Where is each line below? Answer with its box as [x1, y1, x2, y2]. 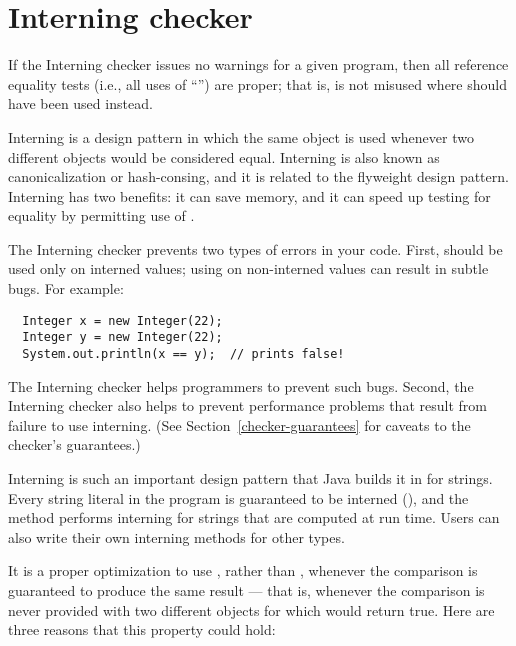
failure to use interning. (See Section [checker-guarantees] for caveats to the [8, 414, 471, 435]
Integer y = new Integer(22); [22, 330, 223, 345]
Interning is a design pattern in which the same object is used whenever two [8, 126, 474, 147]
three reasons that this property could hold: [8, 619, 276, 640]
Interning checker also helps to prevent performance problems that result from [8, 395, 487, 416]
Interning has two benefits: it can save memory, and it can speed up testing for [8, 185, 491, 206]
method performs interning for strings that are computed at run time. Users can [8, 507, 500, 528]
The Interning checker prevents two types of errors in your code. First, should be [8, 238, 503, 259]
